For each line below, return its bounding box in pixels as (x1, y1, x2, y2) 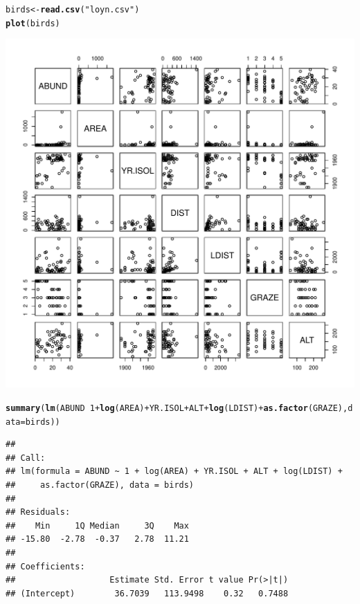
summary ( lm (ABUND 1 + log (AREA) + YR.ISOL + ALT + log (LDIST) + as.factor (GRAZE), (6, 403, 348, 413)
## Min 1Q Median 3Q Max (6, 520, 189, 531)
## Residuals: (6, 507, 71, 518)
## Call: (6, 452, 46, 463)
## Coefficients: (6, 561, 85, 571)
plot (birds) (6, 18, 60, 28)
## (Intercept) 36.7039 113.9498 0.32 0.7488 (6, 588, 289, 598)
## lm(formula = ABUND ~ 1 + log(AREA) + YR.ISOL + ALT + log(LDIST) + (6, 466, 343, 477)
